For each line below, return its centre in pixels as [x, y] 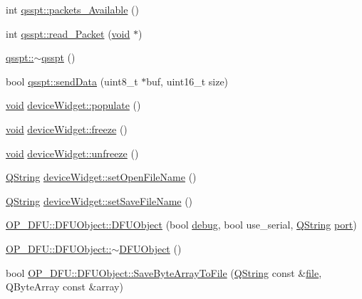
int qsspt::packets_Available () [72, 9]
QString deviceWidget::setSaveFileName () [99, 200]
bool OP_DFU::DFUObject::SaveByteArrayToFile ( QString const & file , [164, 272]
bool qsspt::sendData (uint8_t [72, 81]
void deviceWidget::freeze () [67, 128]
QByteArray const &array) [64, 287]
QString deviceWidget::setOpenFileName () [101, 177]
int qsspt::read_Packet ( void [68, 33]
